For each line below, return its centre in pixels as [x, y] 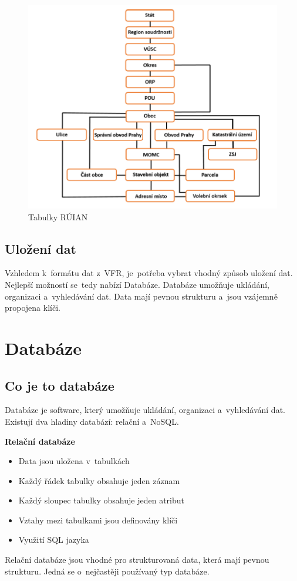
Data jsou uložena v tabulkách [74, 461]
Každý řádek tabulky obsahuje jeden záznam [99, 480]
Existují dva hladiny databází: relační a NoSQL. [92, 421]
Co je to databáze [60, 385]
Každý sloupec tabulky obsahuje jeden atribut [101, 500]
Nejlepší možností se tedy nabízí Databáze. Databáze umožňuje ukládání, [137, 284]
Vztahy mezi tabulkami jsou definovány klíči [98, 520]
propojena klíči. [33, 308]
